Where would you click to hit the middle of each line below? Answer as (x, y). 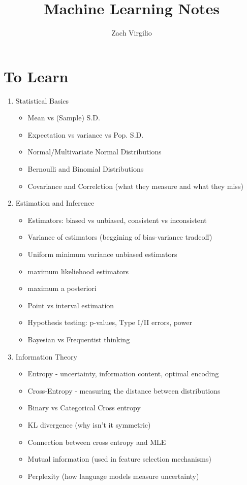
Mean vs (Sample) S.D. (64, 118)
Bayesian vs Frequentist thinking (79, 339)
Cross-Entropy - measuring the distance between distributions (124, 390)
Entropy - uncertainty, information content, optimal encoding (123, 374)
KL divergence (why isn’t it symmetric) (89, 424)
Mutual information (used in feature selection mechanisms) (119, 459)
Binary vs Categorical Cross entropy (84, 408)
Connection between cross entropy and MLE (97, 442)
